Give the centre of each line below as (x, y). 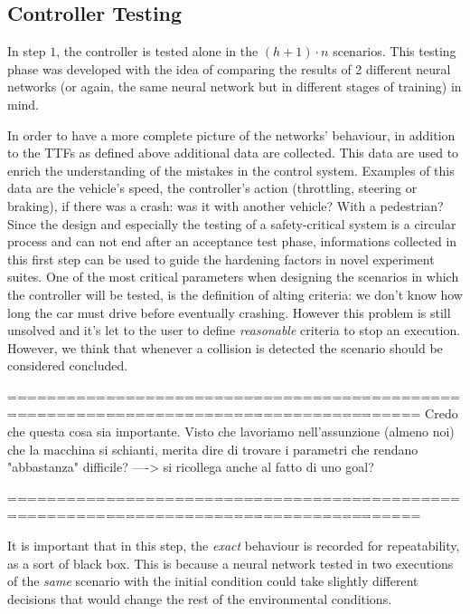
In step (27, 51)
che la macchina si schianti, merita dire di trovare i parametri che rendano (213, 449)
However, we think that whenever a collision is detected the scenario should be (225, 347)
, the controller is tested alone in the (157, 51)
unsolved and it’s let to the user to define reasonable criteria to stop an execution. (234, 330)
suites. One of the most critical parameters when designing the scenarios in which (233, 277)
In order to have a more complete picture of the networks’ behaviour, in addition (231, 134)
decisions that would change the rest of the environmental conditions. (200, 598)
